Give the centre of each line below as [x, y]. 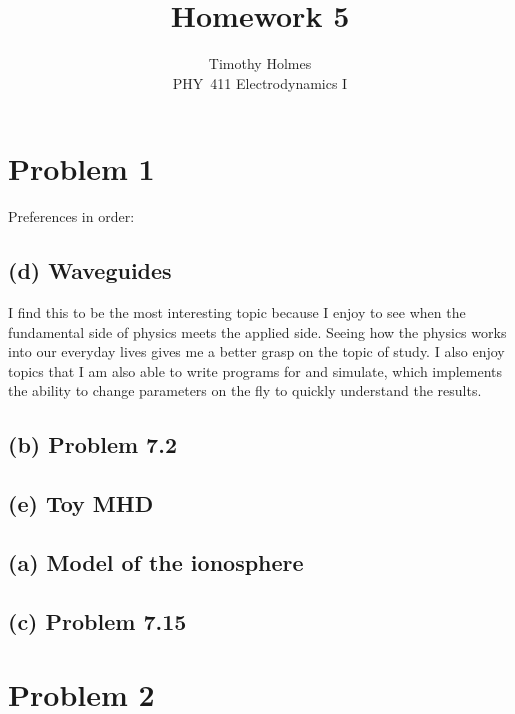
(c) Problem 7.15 [97, 620]
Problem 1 [81, 168]
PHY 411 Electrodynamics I [260, 82]
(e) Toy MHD [81, 503]
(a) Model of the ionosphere [156, 561]
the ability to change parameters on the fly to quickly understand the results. [245, 390]
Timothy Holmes [260, 63]
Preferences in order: [71, 216]
